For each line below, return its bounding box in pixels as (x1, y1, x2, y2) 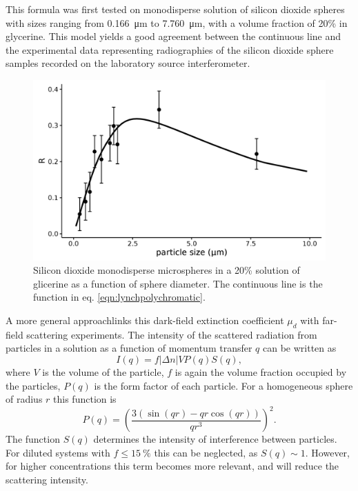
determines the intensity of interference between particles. (93, 432, 337, 446)
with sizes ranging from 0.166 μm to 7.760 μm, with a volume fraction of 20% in (6, 15, 348, 30)
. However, (305, 445, 350, 459)
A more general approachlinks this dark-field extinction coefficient (6, 313, 284, 328)
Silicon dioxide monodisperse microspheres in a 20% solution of (33, 263, 300, 277)
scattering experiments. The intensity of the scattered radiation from (26, 327, 317, 341)
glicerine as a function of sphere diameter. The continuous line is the (33, 276, 323, 290)
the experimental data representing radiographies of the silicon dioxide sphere (6, 42, 334, 57)
